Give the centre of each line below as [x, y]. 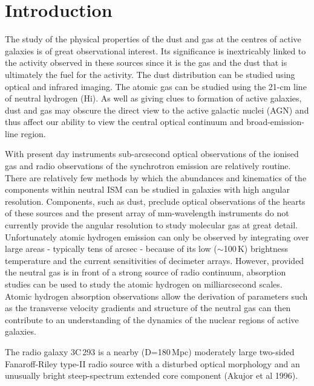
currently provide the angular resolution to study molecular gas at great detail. [151, 225]
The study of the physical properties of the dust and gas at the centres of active [153, 39]
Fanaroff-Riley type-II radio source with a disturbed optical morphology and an [152, 363]
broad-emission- [276, 122]
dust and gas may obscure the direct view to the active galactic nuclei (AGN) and [157, 110]
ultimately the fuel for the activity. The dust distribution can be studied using [150, 74]
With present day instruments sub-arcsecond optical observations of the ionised [152, 154]
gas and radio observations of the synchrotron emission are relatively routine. [148, 166]
